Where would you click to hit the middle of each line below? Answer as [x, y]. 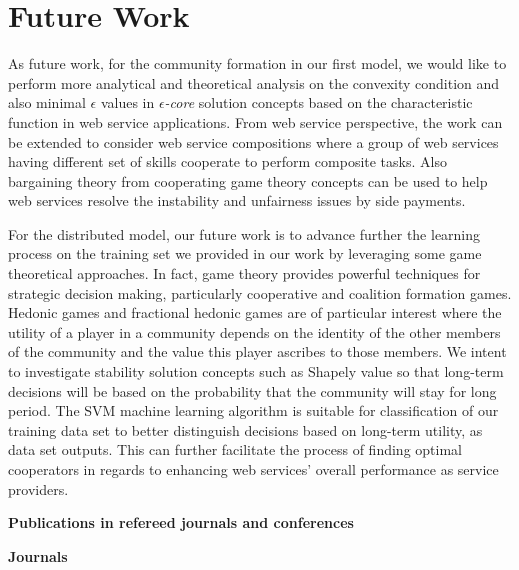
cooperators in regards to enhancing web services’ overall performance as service [253, 469]
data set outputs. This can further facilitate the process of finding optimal [235, 449]
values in [127, 102]
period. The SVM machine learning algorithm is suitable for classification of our [253, 410]
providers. [38, 488]
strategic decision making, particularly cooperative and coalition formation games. [260, 292]
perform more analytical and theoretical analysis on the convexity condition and [254, 82]
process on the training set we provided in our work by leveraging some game [245, 253]
